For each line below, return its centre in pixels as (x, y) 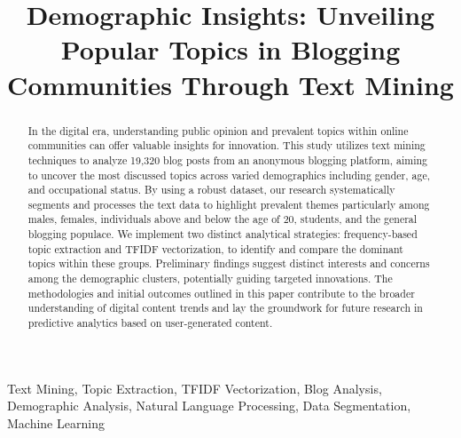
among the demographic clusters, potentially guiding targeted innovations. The (210, 279)
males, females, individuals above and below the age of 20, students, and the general (223, 219)
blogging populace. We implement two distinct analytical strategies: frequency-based (223, 234)
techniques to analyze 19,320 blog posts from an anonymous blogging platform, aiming (228, 159)
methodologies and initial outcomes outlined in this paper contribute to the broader (221, 293)
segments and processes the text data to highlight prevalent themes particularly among (229, 204)
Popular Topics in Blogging (230, 49)
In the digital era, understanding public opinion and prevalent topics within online (218, 130)
